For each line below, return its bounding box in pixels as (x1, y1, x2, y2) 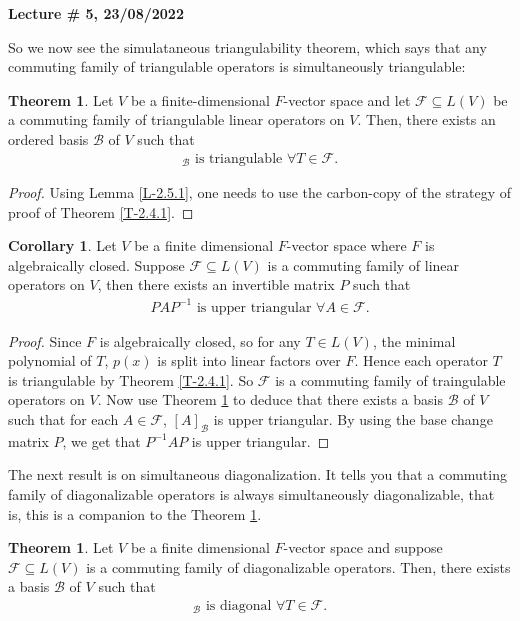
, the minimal (372, 330, 456, 351)
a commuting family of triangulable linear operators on (8, 109, 345, 130)
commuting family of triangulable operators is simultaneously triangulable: (8, 56, 466, 77)
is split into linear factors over (157, 350, 341, 371)
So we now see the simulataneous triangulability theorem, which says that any (8, 36, 487, 57)
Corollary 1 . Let (8, 235, 117, 256)
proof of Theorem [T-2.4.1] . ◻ (8, 201, 194, 222)
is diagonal (205, 598, 272, 613)
